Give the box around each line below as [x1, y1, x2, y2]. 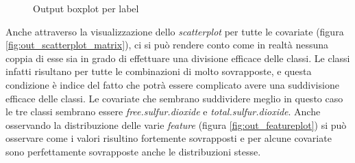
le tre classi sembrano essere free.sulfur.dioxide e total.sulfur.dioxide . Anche [5, 104, 321, 119]
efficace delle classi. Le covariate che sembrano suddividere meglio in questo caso [5, 91, 343, 105]
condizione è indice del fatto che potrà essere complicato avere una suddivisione [5, 77, 339, 91]
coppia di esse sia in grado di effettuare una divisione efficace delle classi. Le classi [5, 50, 350, 65]
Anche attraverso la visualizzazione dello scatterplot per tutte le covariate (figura [5, 24, 344, 38]
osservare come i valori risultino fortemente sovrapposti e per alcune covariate [5, 131, 332, 145]
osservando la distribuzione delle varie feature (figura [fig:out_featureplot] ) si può [5, 117, 347, 132]
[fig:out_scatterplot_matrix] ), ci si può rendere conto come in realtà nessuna [5, 38, 329, 52]
